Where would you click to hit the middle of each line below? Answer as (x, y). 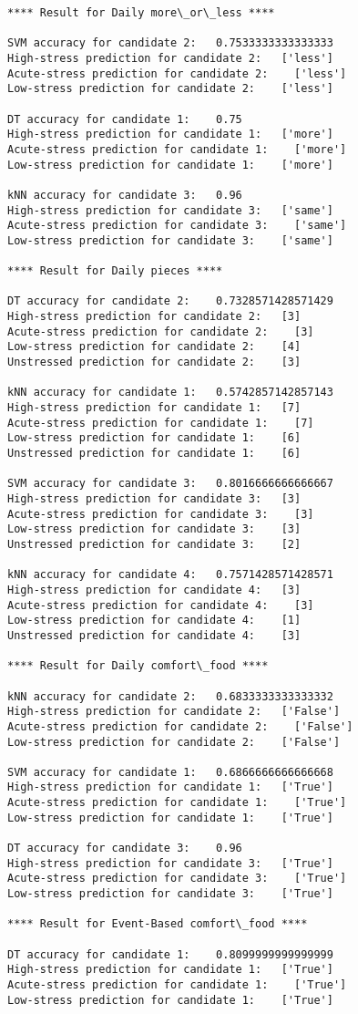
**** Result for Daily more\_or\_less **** (141, 13)
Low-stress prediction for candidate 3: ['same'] (170, 240)
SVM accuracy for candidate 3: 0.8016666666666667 (170, 484)
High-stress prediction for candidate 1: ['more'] (170, 135)
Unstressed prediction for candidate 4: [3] (154, 635)
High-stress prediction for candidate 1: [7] (154, 408)
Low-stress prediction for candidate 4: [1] (154, 621)
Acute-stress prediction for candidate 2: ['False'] (180, 726)
